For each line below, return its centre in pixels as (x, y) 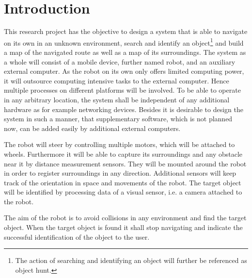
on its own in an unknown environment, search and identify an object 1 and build (124, 42)
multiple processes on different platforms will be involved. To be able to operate (122, 90)
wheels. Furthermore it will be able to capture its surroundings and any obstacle (123, 154)
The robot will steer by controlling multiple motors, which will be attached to (119, 144)
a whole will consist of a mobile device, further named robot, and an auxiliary (120, 61)
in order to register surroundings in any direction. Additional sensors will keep (120, 173)
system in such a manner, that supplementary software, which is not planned (118, 119)
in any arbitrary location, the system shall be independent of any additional (117, 99)
